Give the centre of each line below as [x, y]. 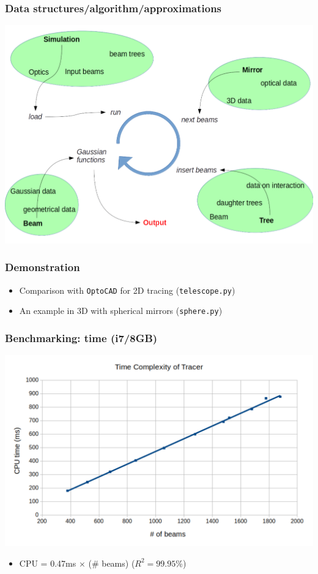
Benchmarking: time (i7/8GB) [81, 337]
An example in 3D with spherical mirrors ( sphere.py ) [121, 311]
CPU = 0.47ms [48, 563]
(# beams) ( [112, 563]
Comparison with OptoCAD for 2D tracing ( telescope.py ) [127, 290]
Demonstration [43, 267]
